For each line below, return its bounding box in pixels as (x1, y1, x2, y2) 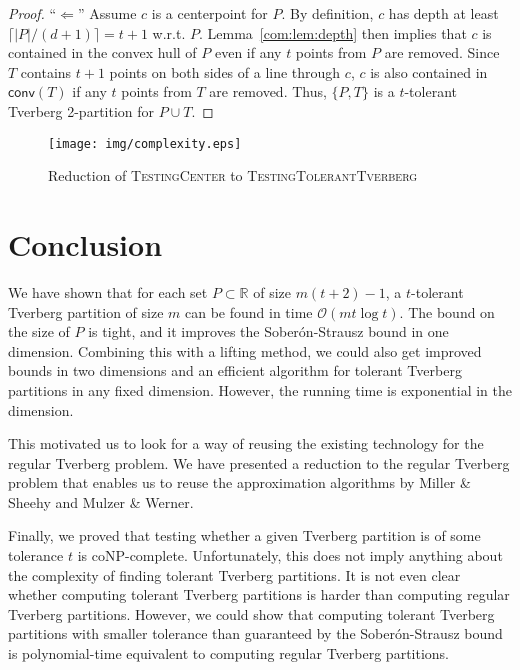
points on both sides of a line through (109, 61, 341, 82)
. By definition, (281, 3, 374, 23)
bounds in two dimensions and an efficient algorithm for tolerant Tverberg (8, 360, 462, 381)
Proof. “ (8, 3, 57, 23)
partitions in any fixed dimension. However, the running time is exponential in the (8, 379, 512, 400)
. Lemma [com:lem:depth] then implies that (198, 22, 467, 43)
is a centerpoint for (151, 3, 268, 23)
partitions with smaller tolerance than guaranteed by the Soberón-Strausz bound (8, 623, 503, 644)
